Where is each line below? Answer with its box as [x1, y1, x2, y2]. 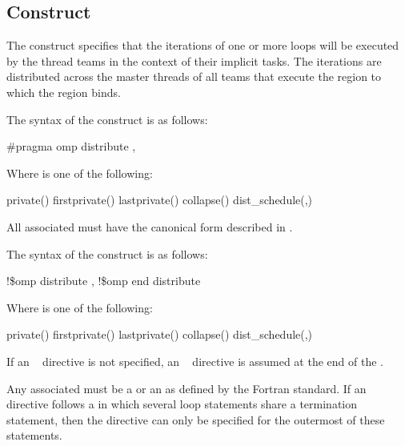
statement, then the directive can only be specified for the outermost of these [6, 411, 385, 428]
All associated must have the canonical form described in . [6, 218, 293, 235]
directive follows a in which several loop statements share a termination [6, 396, 358, 412]
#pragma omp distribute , [6, 138, 136, 155]
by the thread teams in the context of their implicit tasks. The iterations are [6, 52, 382, 69]
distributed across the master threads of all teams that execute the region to [6, 68, 382, 85]
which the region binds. [6, 83, 121, 100]
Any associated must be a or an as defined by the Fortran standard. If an [6, 380, 367, 396]
